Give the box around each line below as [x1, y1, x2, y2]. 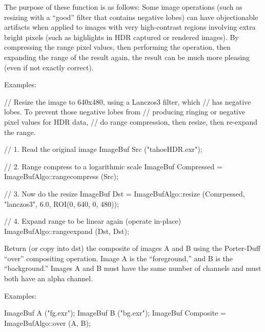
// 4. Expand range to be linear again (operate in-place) [4, 216, 181, 226]
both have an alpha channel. [4, 273, 93, 284]
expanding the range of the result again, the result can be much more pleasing [4, 51, 250, 62]
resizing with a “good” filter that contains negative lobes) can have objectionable [4, 11, 258, 22]
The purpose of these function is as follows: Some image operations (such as [4, 2, 242, 12]
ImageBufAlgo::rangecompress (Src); [4, 171, 118, 182]
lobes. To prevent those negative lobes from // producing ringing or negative [4, 106, 246, 117]
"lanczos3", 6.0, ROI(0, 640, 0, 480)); [4, 198, 119, 209]
